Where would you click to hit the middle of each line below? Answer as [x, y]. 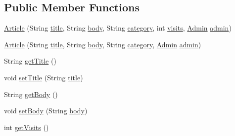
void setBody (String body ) [46, 111]
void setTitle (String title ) [44, 77]
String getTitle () [30, 61]
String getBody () [31, 94]
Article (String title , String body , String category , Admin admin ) [103, 44]
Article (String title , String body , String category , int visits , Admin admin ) [118, 28]
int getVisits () [26, 127]
